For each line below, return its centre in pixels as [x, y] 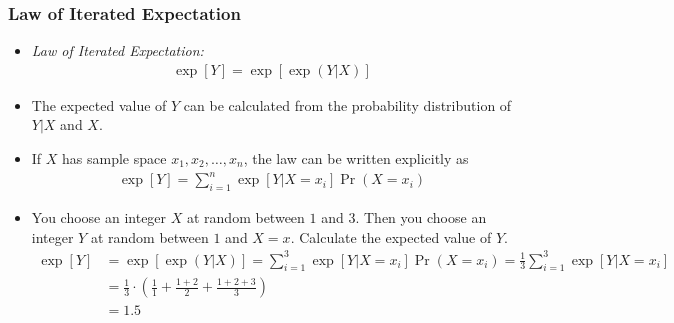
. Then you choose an [421, 216]
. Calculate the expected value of [391, 236]
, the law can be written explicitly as [356, 158]
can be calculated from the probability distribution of [347, 104]
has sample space [114, 158]
